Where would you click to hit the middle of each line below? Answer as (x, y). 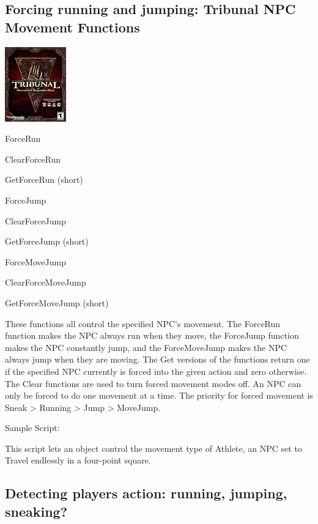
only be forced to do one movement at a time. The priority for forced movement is (159, 395)
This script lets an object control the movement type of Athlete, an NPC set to (153, 448)
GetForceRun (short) (44, 179)
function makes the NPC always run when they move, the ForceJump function (152, 335)
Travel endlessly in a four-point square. (78, 460)
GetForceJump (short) (47, 241)
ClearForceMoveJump (46, 282)
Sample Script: (32, 428)
